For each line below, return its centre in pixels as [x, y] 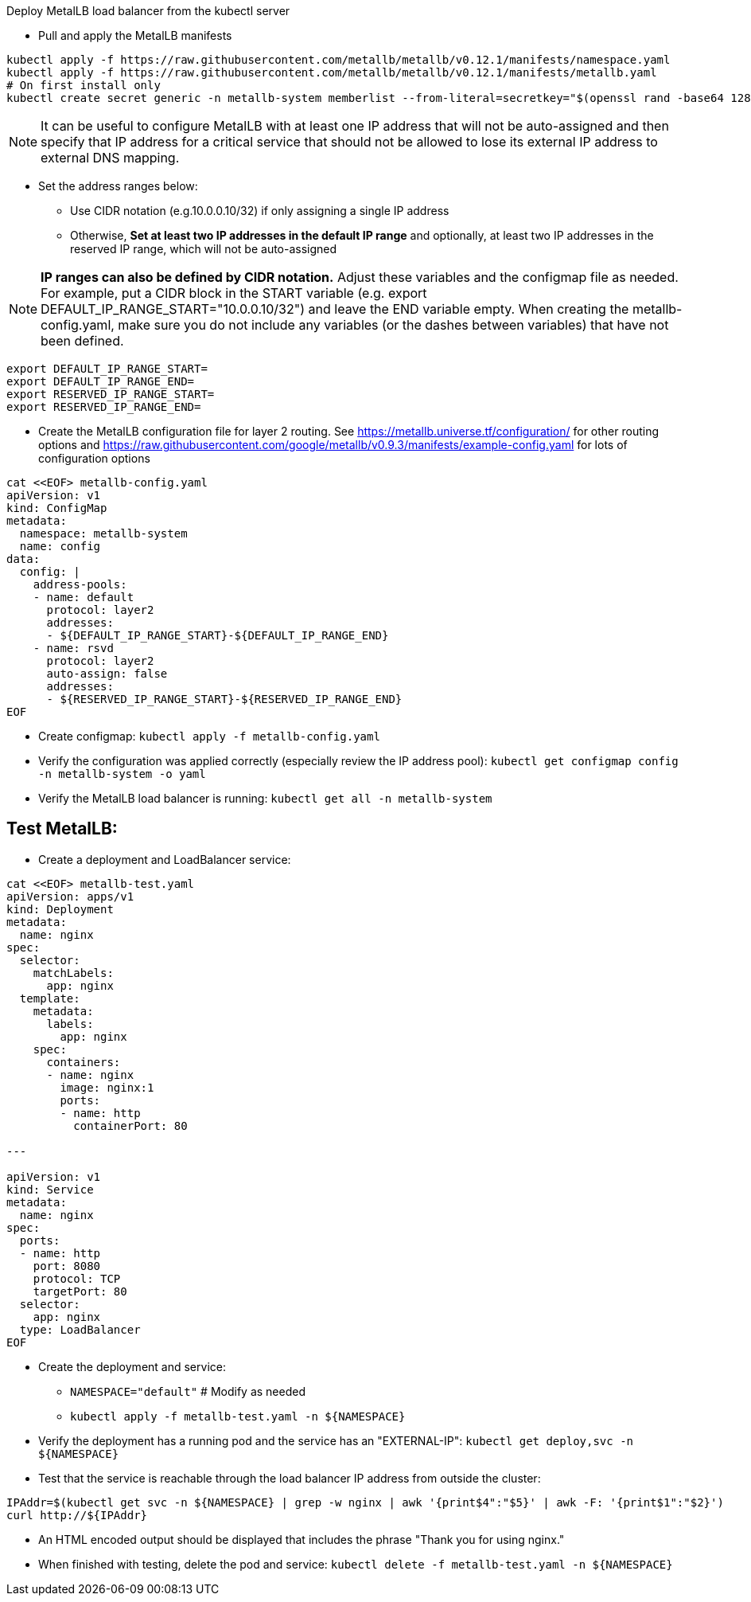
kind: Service [50, 1189]
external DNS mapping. [110, 158]
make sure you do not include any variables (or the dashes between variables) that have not [393, 325]
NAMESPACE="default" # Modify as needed [188, 1391]
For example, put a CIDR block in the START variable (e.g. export [234, 293]
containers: [84, 1062]
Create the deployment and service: [132, 1366]
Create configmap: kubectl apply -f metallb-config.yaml [209, 736]
